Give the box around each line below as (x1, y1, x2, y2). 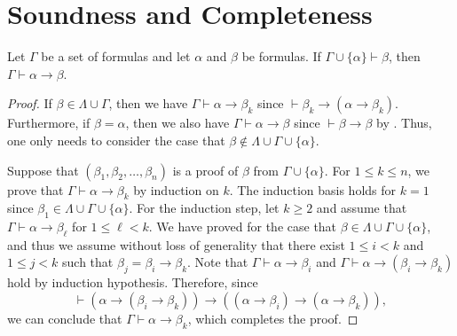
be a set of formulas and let (41, 47, 191, 66)
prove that (7, 180, 64, 199)
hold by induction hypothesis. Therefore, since (7, 273, 258, 292)
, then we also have (125, 113, 230, 132)
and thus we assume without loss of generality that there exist (7, 235, 345, 254)
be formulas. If (241, 47, 321, 66)
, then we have (108, 94, 188, 113)
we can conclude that (7, 309, 122, 327)
